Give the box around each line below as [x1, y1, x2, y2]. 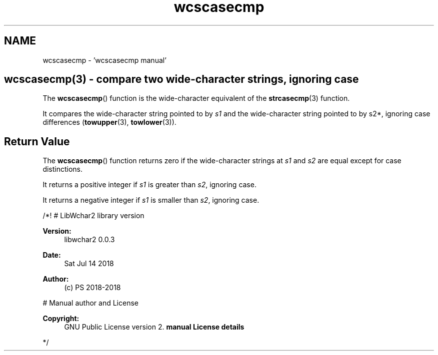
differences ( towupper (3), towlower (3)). [42, 118, 176, 127]
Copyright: [42, 314, 79, 323]
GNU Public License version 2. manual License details [64, 323, 244, 332]
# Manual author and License [42, 299, 138, 308]
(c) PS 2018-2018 [64, 283, 121, 292]
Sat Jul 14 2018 [64, 259, 114, 268]
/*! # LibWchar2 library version [42, 211, 144, 220]
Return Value [4, 135, 70, 148]
